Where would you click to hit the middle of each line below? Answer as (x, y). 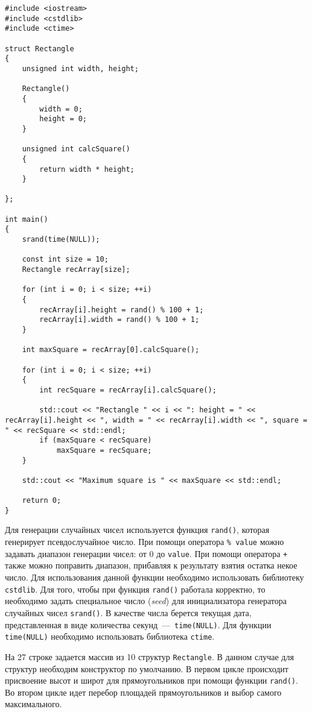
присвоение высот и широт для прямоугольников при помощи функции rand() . (151, 680)
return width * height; (87, 169)
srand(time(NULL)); (61, 240)
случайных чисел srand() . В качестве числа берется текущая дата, (128, 612)
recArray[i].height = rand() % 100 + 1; (122, 310)
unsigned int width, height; (80, 68)
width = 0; (61, 109)
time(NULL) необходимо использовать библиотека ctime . (110, 636)
